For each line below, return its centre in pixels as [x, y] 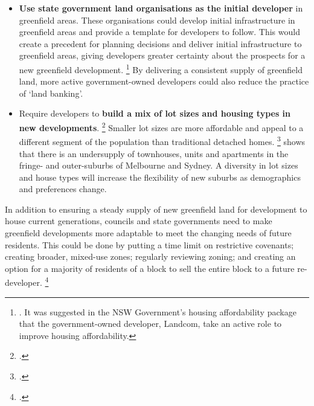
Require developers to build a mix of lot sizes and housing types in [155, 113]
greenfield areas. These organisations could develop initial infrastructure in [157, 20]
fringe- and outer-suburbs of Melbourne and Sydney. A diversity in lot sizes [159, 165]
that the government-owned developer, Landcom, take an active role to [150, 324]
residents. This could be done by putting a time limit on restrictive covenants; [149, 244]
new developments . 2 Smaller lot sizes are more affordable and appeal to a [161, 127]
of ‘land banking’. [51, 93]
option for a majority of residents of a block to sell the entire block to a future [150, 268]
